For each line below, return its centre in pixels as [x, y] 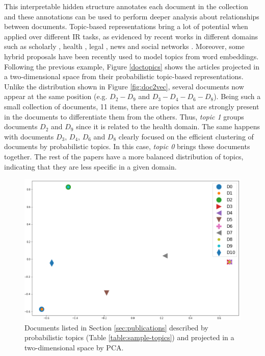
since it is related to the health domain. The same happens [168, 126]
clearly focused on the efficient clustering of [186, 136]
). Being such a [237, 96]
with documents [29, 136]
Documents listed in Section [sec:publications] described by [116, 327]
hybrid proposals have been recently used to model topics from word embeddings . [131, 56]
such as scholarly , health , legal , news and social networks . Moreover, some [124, 46]
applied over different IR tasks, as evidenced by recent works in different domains [131, 36]
